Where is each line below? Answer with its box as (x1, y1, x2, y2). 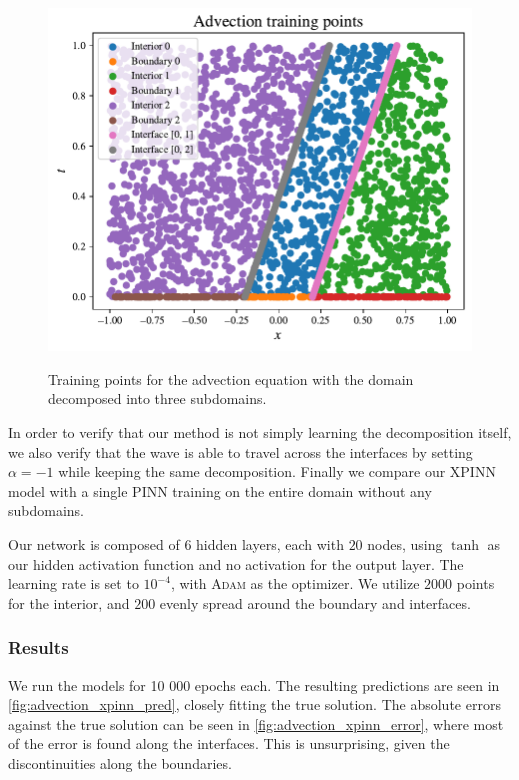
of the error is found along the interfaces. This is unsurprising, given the (8, 733, 450, 754)
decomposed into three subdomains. (48, 388, 267, 409)
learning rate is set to (8, 573, 139, 594)
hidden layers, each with (196, 533, 344, 554)
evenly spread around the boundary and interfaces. (159, 592, 471, 613)
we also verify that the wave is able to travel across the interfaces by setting (8, 441, 473, 462)
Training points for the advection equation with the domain (48, 368, 414, 389)
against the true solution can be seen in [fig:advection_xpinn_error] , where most (8, 713, 504, 734)
